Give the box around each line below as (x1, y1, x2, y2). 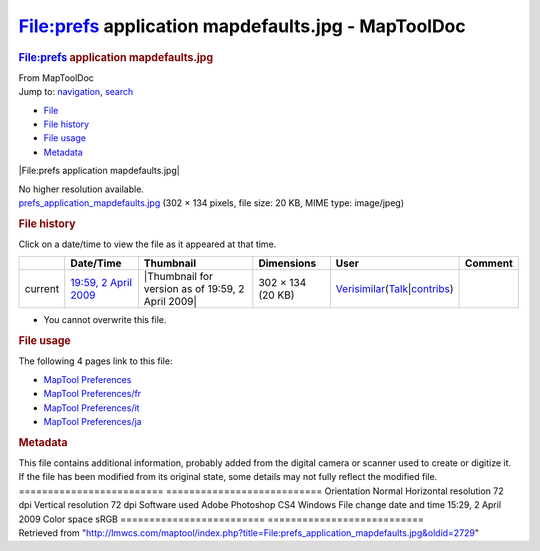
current (24, 282, 60, 296)
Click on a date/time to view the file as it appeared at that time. (18, 238, 277, 250)
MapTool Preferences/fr (43, 388, 142, 400)
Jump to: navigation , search (18, 86, 134, 98)
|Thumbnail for (143, 270, 214, 284)
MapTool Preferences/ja (43, 415, 142, 427)
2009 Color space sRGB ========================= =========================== (18, 513, 425, 525)
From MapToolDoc (18, 71, 95, 84)
